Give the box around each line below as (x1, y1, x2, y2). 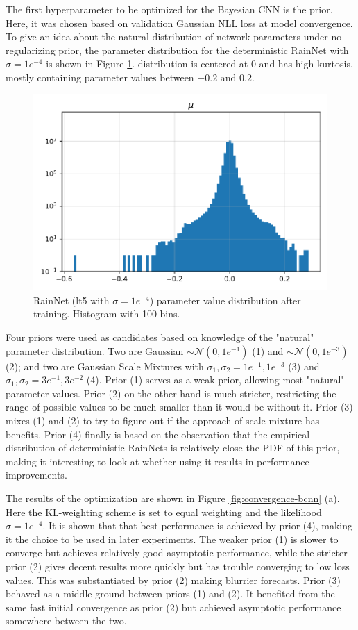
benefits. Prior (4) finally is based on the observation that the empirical (6, 426, 310, 441)
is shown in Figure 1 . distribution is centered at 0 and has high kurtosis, (46, 56, 353, 71)
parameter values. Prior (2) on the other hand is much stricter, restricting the (6, 386, 336, 400)
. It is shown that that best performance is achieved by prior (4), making (42, 518, 353, 533)
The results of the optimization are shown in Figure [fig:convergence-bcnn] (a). (6, 490, 340, 505)
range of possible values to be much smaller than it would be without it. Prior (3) (6, 399, 353, 414)
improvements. (6, 467, 67, 482)
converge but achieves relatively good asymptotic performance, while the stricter (6, 545, 348, 560)
